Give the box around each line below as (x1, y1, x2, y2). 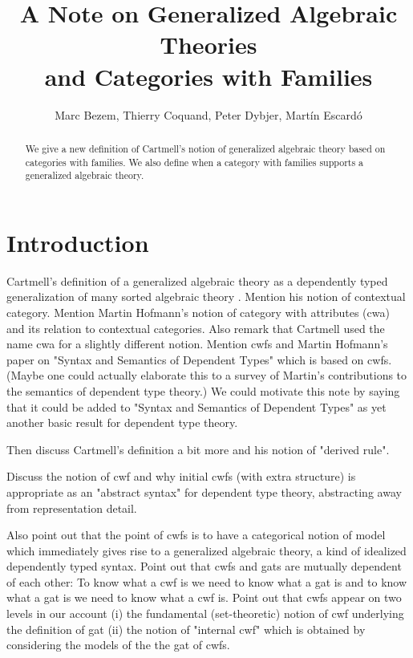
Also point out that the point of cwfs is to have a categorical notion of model (6, 526, 386, 543)
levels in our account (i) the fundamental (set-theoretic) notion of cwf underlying (6, 605, 404, 622)
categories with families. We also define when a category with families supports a (25, 155, 364, 169)
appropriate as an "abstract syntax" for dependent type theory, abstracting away (6, 483, 402, 500)
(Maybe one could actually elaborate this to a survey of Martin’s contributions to (6, 367, 407, 384)
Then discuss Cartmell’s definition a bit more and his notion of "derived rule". (6, 441, 390, 457)
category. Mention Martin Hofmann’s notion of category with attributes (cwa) (6, 303, 390, 320)
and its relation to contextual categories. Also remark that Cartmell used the (6, 319, 385, 336)
